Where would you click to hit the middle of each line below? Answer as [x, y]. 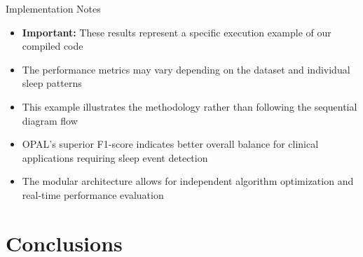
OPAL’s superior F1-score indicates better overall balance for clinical [170, 144]
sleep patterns [52, 83]
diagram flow [50, 120]
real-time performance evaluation [93, 194]
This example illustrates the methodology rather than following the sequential [190, 106]
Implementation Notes [53, 8]
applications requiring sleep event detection [115, 157]
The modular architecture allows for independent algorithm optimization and [188, 181]
